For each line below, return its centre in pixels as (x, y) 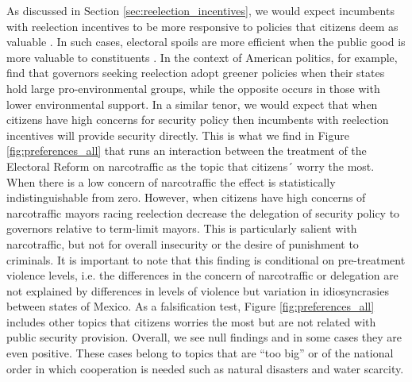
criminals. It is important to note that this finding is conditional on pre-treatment (206, 259)
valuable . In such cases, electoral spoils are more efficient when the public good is (206, 42)
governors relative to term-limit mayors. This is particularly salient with (182, 228)
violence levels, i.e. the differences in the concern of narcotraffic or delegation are (202, 275)
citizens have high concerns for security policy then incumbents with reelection (198, 120)
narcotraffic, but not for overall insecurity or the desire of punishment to (183, 243)
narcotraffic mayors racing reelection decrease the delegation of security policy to (203, 212)
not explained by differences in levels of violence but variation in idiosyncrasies (198, 290)
